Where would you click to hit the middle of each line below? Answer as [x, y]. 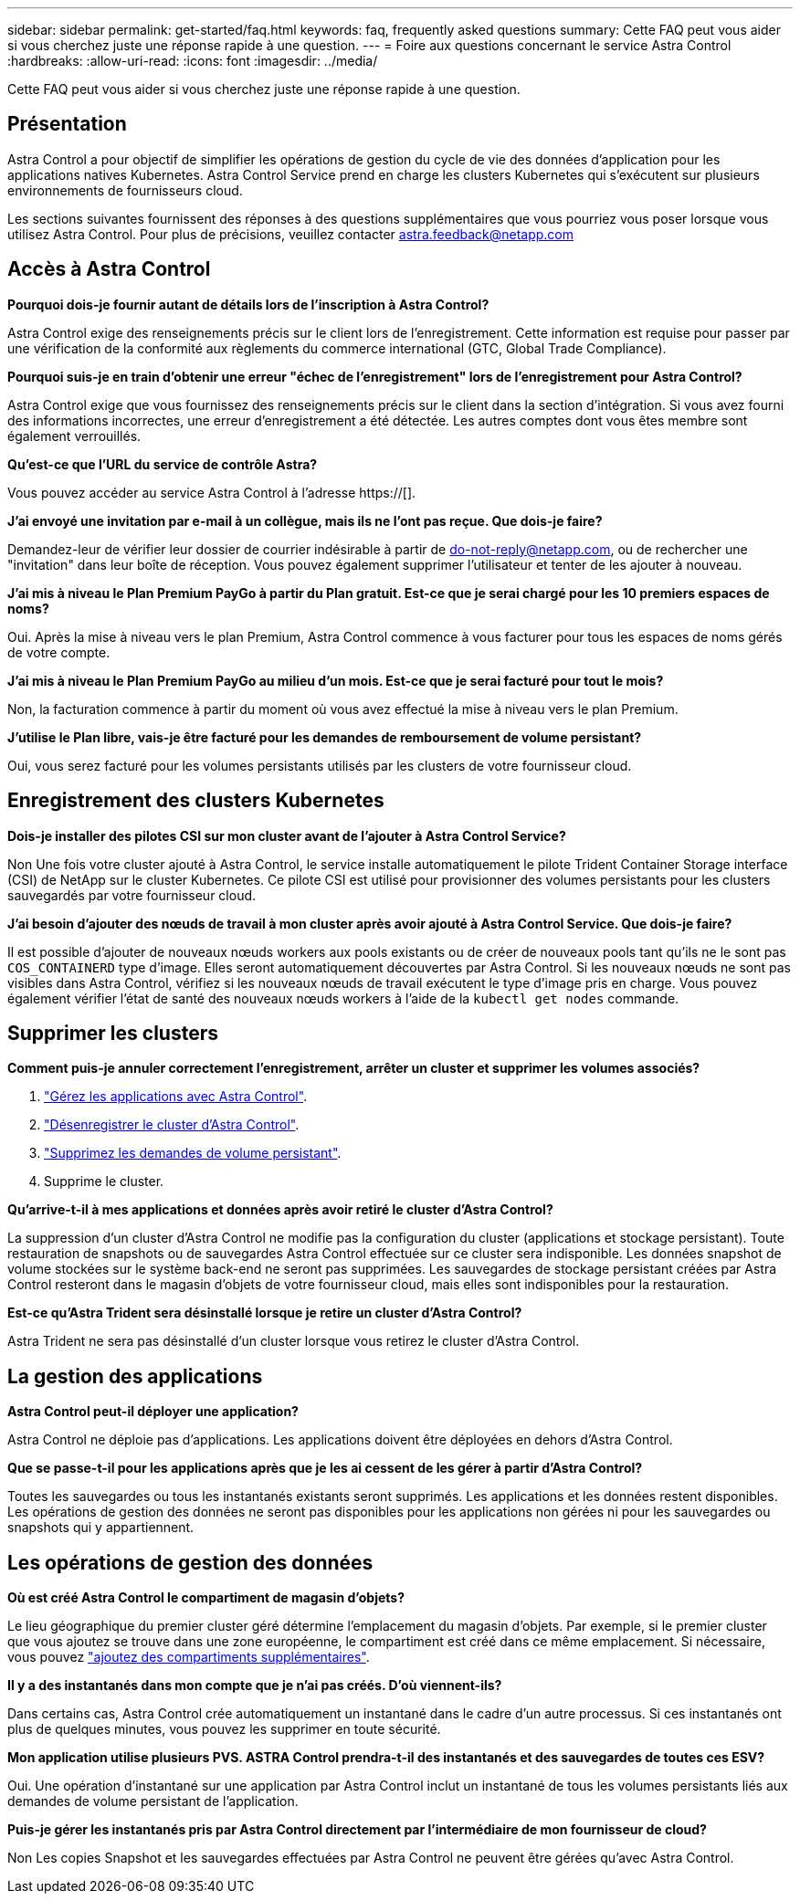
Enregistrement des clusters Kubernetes [196, 801]
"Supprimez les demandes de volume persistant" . [193, 1153]
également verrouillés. [74, 436]
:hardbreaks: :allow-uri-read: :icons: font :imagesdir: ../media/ [193, 61]
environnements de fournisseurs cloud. [125, 190]
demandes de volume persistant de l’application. [153, 1801]
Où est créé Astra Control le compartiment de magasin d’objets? [206, 1598]
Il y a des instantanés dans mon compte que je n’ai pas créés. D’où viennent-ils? [255, 1686]
